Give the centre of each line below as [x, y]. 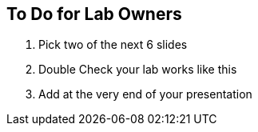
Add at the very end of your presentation [145, 94]
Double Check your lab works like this [138, 70]
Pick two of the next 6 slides [113, 45]
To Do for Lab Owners [94, 14]
